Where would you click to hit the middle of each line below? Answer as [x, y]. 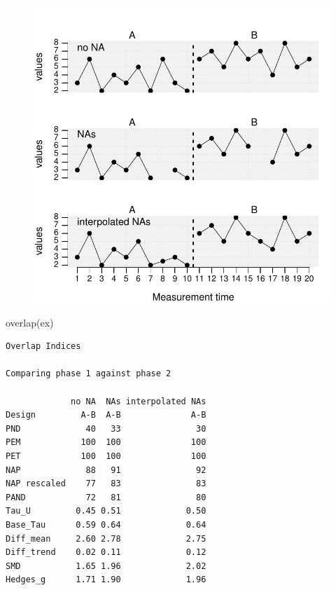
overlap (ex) [30, 322]
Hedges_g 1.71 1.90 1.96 [106, 580]
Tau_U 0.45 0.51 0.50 [106, 511]
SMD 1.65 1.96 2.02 [106, 566]
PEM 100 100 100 [106, 442]
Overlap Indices [43, 347]
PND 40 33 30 [106, 428]
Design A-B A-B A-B [106, 415]
